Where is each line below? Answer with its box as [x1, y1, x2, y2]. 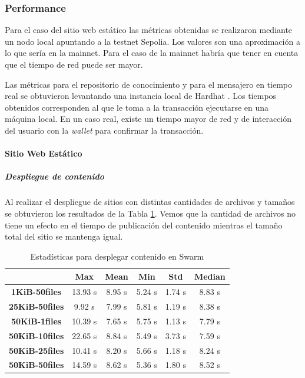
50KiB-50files [9, 359, 64, 371]
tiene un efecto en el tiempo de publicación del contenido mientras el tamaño [5, 218, 283, 231]
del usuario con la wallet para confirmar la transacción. [5, 124, 204, 136]
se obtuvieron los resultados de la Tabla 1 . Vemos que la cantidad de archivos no [5, 207, 296, 219]
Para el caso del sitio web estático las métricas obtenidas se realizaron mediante [5, 24, 293, 36]
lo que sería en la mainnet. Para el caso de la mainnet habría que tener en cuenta [5, 47, 299, 59]
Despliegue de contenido [5, 170, 104, 183]
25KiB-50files [9, 300, 64, 312]
